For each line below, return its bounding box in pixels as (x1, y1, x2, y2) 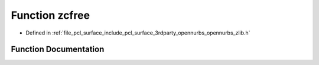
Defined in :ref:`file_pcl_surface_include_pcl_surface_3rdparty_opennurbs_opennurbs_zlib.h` (25, 29, 250, 36)
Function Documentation (11, 45, 105, 54)
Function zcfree (11, 9, 90, 22)
